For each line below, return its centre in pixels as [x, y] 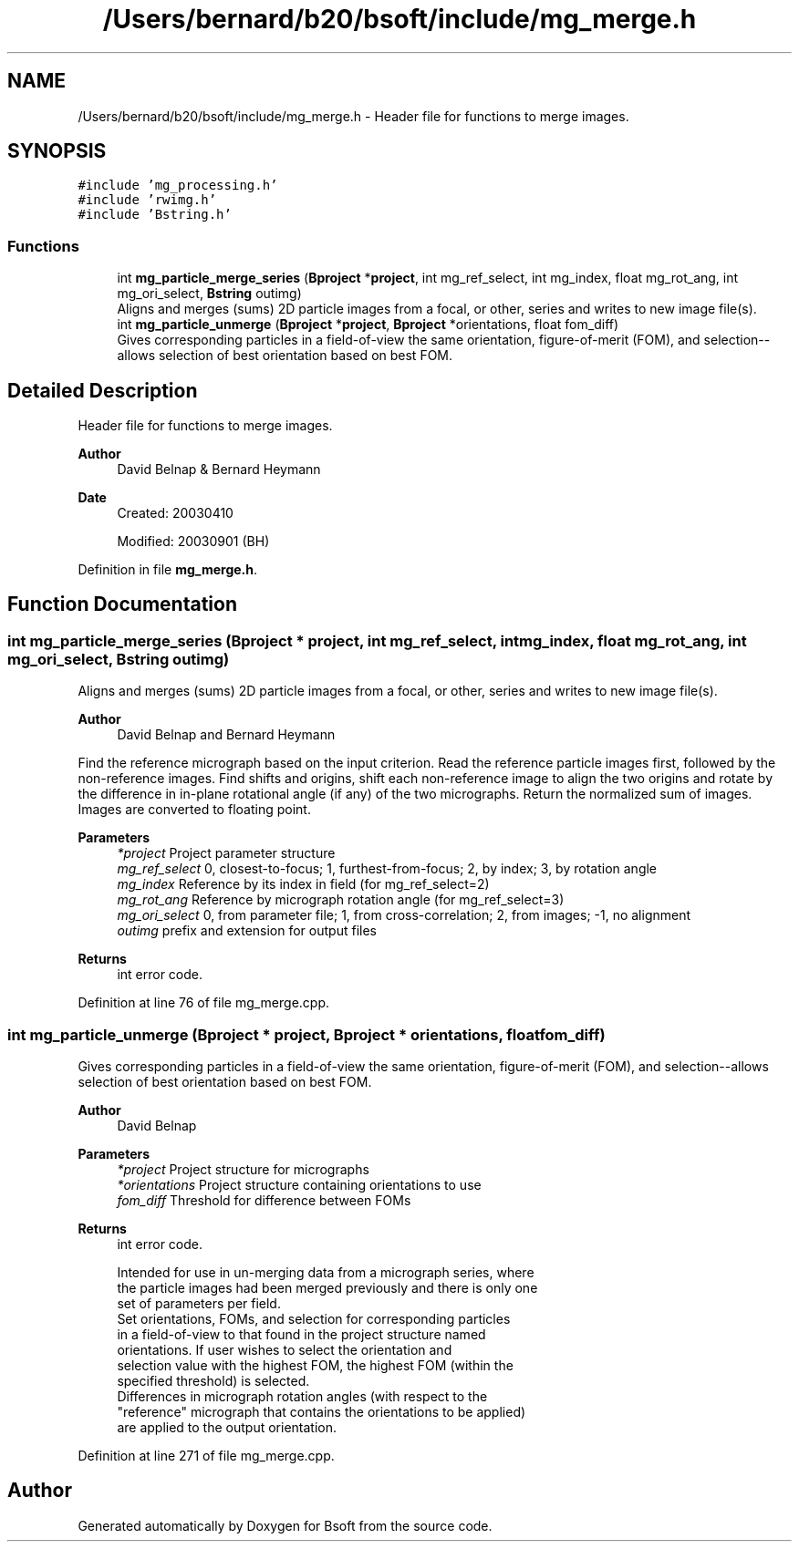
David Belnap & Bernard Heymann [219, 470]
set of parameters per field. [199, 1303]
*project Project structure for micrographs [243, 1169]
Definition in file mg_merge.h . [167, 570]
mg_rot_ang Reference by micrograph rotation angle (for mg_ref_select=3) [341, 900]
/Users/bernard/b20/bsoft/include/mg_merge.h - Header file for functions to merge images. [353, 116]
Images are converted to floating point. [194, 810]
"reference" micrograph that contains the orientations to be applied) [322, 1412]
